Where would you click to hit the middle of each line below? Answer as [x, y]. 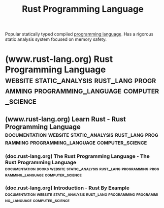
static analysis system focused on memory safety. [56, 39]
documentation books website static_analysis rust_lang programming [77, 168]
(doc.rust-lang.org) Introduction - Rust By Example [67, 188]
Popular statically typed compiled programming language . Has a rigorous [79, 34]
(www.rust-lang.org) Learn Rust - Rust [66, 119]
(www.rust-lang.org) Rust [59, 59]
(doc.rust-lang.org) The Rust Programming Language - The [78, 156]
